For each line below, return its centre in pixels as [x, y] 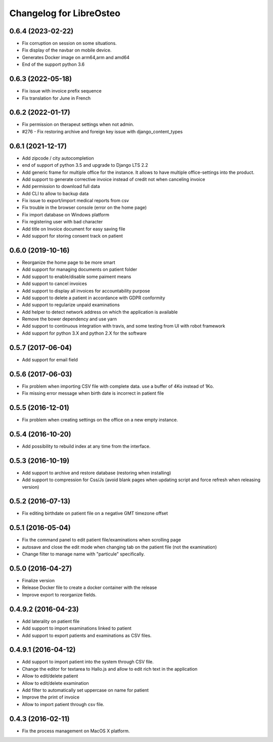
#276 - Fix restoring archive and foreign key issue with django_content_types [102, 131]
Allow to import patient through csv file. [63, 704]
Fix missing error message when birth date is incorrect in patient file [93, 393]
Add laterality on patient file [51, 621]
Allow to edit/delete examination [56, 683]
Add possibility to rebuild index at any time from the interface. [86, 446]
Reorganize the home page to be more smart [69, 262]
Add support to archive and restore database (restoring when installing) [97, 473]
